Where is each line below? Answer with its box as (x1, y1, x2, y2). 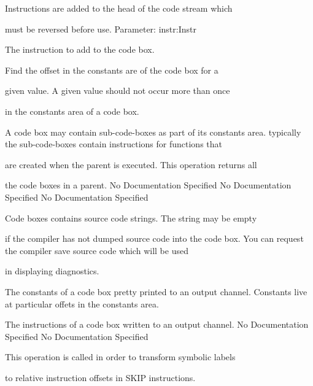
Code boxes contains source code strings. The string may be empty (5, 211, 257, 224)
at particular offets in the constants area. (5, 297, 159, 310)
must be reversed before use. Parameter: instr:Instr (5, 22, 196, 35)
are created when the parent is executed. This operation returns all (5, 158, 257, 171)
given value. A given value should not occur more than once (5, 84, 230, 97)
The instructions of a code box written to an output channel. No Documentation (5, 318, 309, 331)
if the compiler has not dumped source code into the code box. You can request (5, 232, 304, 245)
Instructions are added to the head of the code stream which (5, 2, 233, 14)
